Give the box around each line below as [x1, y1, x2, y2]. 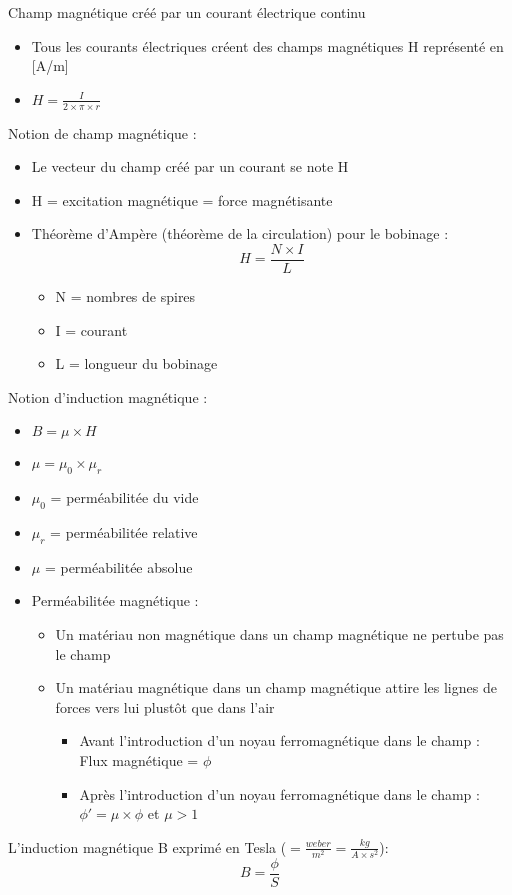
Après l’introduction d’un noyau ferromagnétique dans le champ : [79, 783, 480, 804]
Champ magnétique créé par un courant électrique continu [8, 2, 366, 22]
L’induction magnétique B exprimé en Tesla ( [8, 836, 287, 857]
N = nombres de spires [55, 286, 196, 307]
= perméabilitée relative [50, 522, 198, 543]
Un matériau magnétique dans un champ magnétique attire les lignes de [55, 677, 497, 698]
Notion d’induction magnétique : [8, 386, 208, 407]
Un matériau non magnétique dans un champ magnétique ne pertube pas [55, 624, 504, 644]
